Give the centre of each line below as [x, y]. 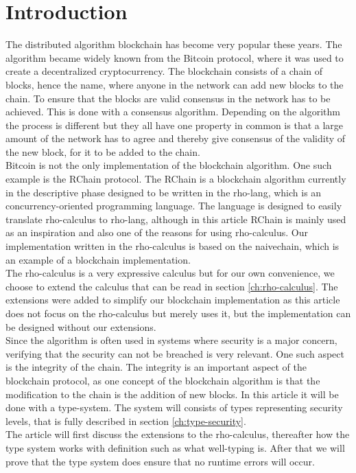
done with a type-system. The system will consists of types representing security [174, 407]
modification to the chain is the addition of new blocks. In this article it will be [172, 394]
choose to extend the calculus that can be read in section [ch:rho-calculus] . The [172, 286]
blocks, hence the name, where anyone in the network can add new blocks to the [175, 84]
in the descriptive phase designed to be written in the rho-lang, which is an [164, 192]
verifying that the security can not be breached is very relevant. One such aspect [175, 353]
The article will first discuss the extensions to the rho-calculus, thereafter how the [178, 434]
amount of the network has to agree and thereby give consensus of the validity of [176, 138]
